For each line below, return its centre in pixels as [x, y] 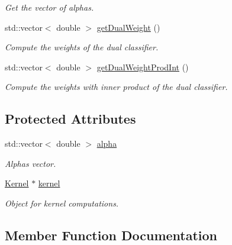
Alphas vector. [30, 163]
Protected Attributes [70, 119]
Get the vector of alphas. [49, 7]
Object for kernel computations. [62, 203]
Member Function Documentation [111, 235]
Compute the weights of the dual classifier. [82, 47]
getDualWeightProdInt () [143, 67]
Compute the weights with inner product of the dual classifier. [116, 87]
